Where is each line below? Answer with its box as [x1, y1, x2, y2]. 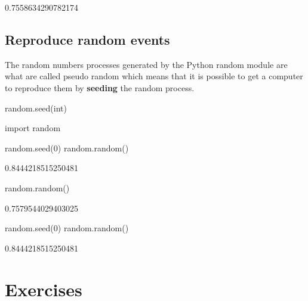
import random [5, 122, 61, 134]
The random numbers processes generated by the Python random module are [5, 58, 288, 70]
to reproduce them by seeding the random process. [5, 81, 195, 94]
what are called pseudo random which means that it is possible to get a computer [5, 70, 303, 82]
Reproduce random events [5, 30, 170, 48]
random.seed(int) [5, 101, 67, 114]
